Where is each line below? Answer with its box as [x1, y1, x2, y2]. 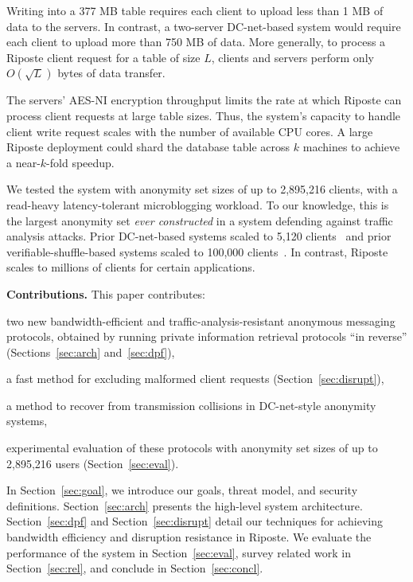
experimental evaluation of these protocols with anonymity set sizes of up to [6, 439, 378, 456]
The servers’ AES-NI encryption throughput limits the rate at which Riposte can [6, 92, 402, 108]
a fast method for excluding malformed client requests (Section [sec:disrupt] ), [6, 370, 384, 387]
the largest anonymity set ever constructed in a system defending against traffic [6, 212, 393, 229]
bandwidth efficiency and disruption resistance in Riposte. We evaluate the [6, 529, 372, 545]
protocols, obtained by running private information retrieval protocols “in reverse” [6, 328, 407, 345]
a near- [6, 154, 41, 170]
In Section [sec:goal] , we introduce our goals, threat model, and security [6, 482, 358, 498]
